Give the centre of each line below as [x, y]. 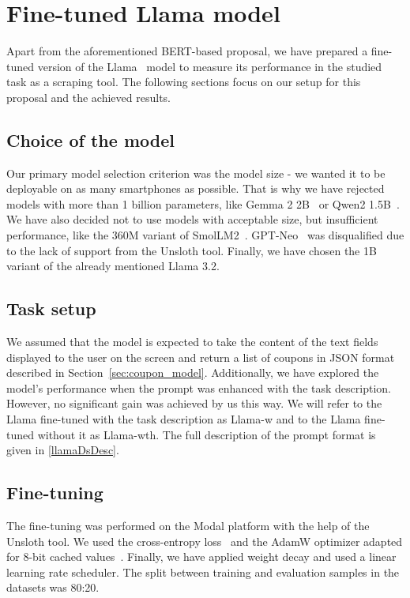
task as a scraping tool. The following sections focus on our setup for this [184, 82]
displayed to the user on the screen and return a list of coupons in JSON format [201, 357]
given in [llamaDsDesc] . [63, 450]
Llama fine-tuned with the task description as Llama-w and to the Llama [184, 419]
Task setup [51, 308]
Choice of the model [90, 139]
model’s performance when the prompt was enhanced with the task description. [199, 387]
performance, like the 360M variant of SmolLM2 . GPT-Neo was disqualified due [205, 235]
